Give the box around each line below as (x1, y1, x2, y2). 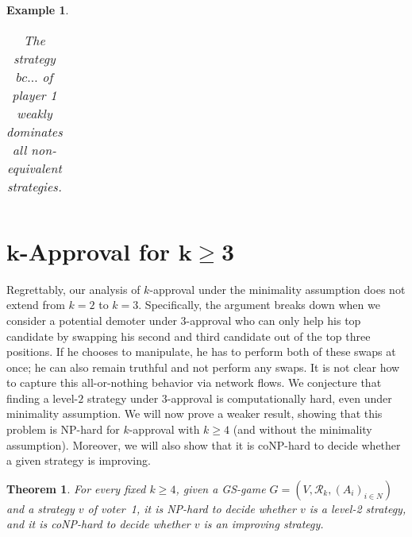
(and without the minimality (233, 421, 372, 438)
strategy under (87, 389, 159, 406)
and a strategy (6, 500, 75, 516)
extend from (6, 296, 65, 313)
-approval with (129, 421, 200, 438)
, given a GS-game (175, 480, 266, 496)
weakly (17, 103, 52, 122)
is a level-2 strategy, (309, 500, 406, 516)
